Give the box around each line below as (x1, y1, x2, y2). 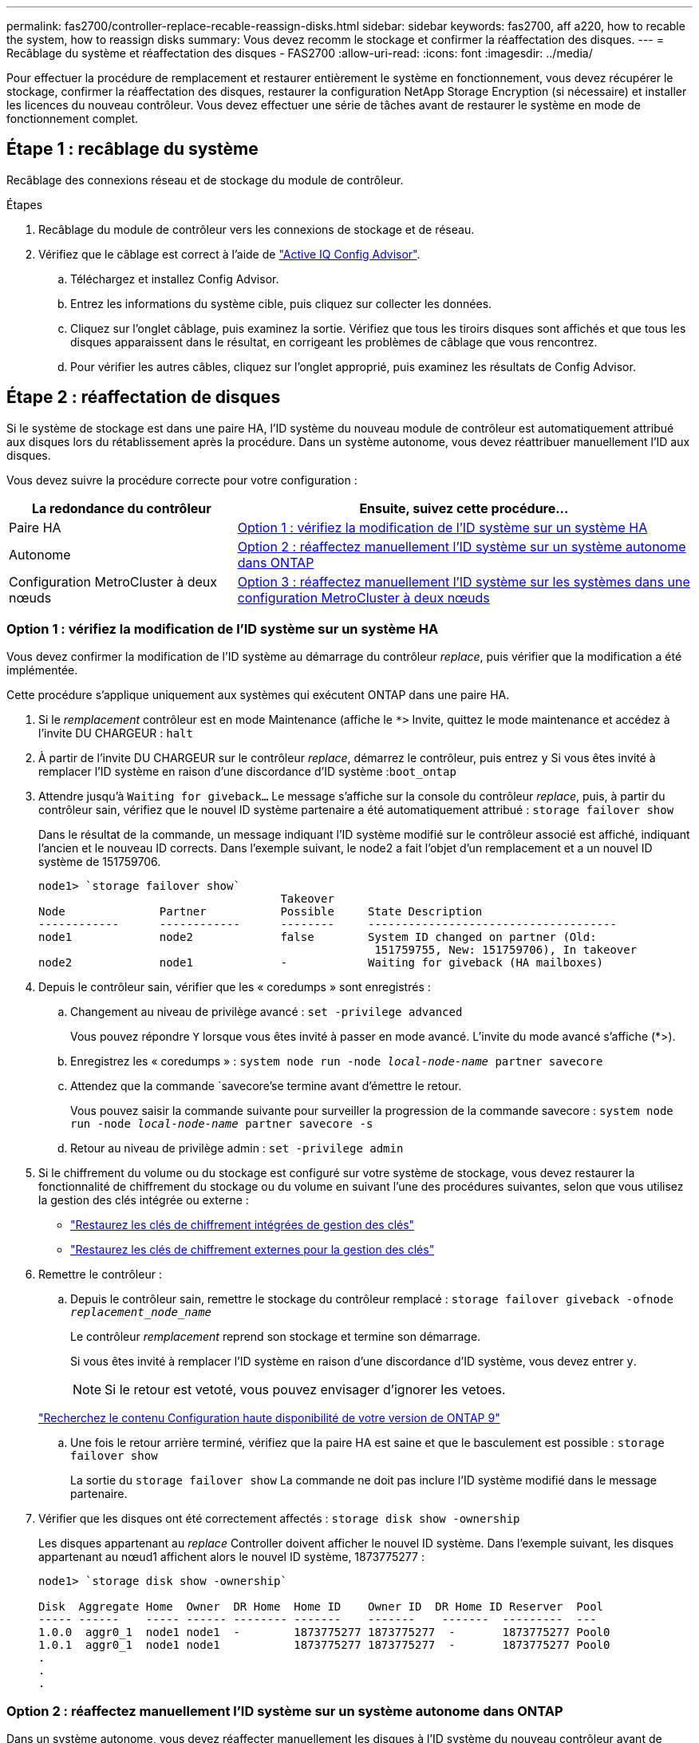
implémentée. (6, 663, 78, 678)
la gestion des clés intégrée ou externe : (38, 1193, 249, 1207)
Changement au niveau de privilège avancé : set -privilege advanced (70, 1005, 463, 1019)
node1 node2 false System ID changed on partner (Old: (38, 931, 597, 944)
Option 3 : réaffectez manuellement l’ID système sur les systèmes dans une (237, 573, 690, 590)
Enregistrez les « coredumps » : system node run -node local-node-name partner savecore (70, 1054, 603, 1069)
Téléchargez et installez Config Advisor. (70, 271, 279, 286)
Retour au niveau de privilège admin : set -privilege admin (70, 1141, 404, 1156)
